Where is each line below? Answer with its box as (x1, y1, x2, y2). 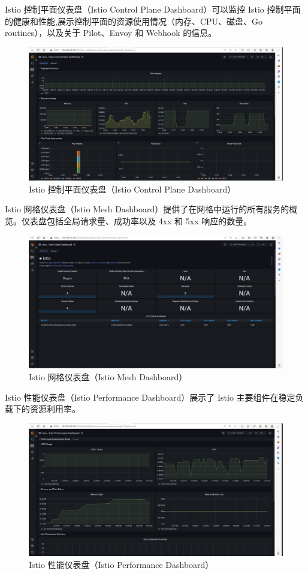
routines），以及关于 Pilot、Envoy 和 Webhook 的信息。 (5, 26, 217, 39)
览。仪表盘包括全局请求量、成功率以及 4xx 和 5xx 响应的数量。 (5, 214, 252, 227)
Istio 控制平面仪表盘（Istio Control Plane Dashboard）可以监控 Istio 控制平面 (5, 3, 301, 15)
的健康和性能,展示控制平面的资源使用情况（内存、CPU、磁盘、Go (5, 14, 263, 27)
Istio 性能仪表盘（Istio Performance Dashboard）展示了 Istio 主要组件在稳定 (5, 390, 295, 403)
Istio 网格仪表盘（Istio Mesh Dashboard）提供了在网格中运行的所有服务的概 (5, 203, 298, 215)
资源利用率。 (29, 402, 80, 415)
